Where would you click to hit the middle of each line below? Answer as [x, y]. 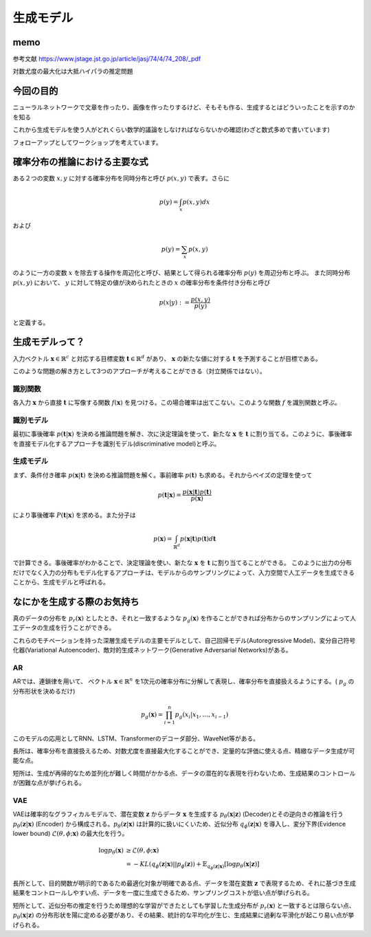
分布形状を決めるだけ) [44, 691]
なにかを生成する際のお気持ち [76, 602]
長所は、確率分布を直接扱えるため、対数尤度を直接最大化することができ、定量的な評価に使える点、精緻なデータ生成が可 [184, 751]
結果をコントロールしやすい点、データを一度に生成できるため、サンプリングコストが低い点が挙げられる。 [163, 893]
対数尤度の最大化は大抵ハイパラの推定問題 [73, 71]
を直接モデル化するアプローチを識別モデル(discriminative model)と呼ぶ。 [116, 443]
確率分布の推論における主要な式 [80, 162]
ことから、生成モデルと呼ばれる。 [61, 582]
